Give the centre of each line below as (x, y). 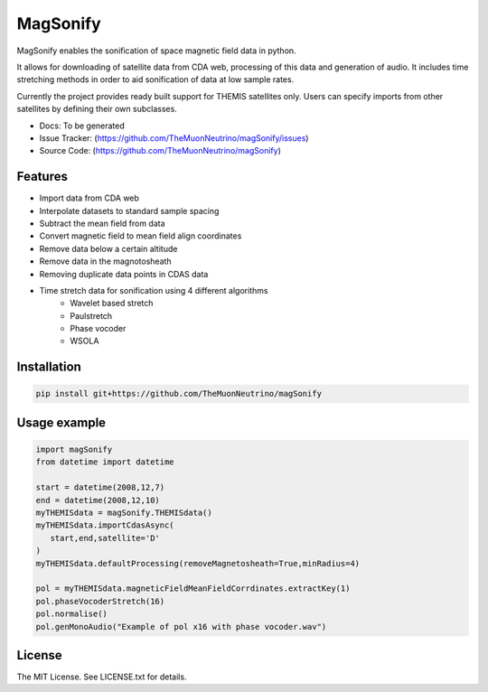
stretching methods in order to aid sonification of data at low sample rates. (155, 79)
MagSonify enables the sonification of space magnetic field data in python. (157, 51)
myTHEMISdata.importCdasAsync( (105, 525)
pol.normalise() (72, 614)
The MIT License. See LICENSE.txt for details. (102, 677)
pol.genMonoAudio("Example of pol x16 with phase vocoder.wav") (181, 627)
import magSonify (74, 450)
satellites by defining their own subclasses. (97, 109)
